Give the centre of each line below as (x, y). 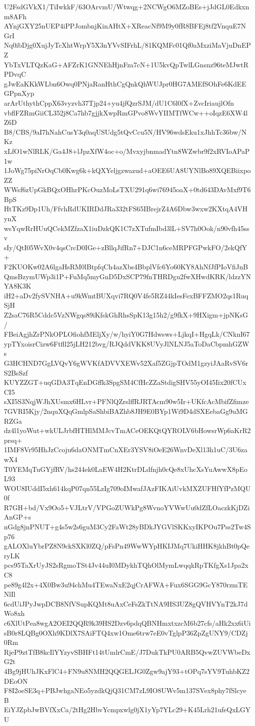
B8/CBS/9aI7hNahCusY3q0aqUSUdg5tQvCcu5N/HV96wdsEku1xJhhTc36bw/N (125, 131)
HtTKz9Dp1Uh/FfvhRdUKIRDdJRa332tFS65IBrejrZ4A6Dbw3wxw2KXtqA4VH (126, 209)
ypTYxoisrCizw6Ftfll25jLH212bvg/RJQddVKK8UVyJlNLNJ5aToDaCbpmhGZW (127, 343)
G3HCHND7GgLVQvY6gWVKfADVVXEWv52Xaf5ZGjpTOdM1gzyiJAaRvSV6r (126, 363)
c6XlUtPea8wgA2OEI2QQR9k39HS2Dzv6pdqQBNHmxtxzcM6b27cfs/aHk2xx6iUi (127, 623)
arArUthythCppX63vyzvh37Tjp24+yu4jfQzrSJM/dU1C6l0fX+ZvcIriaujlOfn (119, 102)
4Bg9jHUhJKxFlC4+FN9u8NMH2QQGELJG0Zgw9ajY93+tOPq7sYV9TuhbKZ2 (127, 671)
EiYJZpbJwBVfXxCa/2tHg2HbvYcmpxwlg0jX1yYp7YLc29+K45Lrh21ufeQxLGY (127, 710)
